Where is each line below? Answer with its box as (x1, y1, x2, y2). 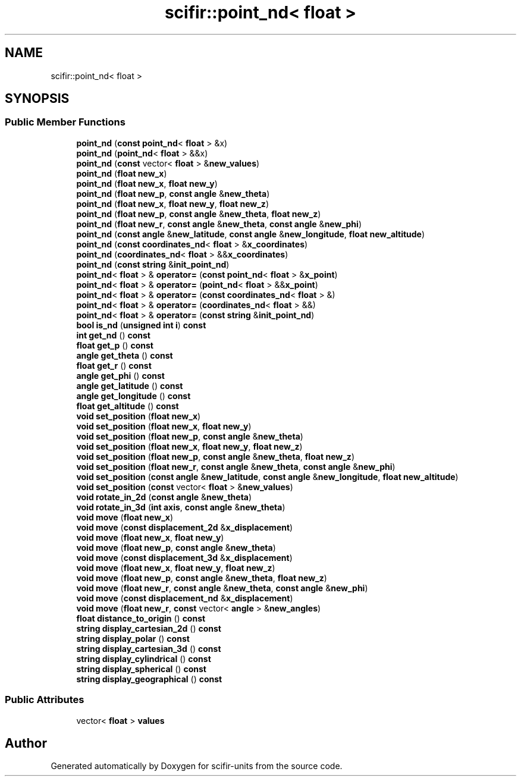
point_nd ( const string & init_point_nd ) (76, 259, 230, 269)
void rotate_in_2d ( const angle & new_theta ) (76, 491, 252, 502)
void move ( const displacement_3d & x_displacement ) (76, 552, 293, 563)
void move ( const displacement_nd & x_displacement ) (76, 592, 293, 603)
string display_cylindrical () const (76, 653, 211, 664)
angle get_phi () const (76, 370, 165, 381)
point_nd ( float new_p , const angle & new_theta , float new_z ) (76, 208, 321, 219)
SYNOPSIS (5, 91, 70, 106)
